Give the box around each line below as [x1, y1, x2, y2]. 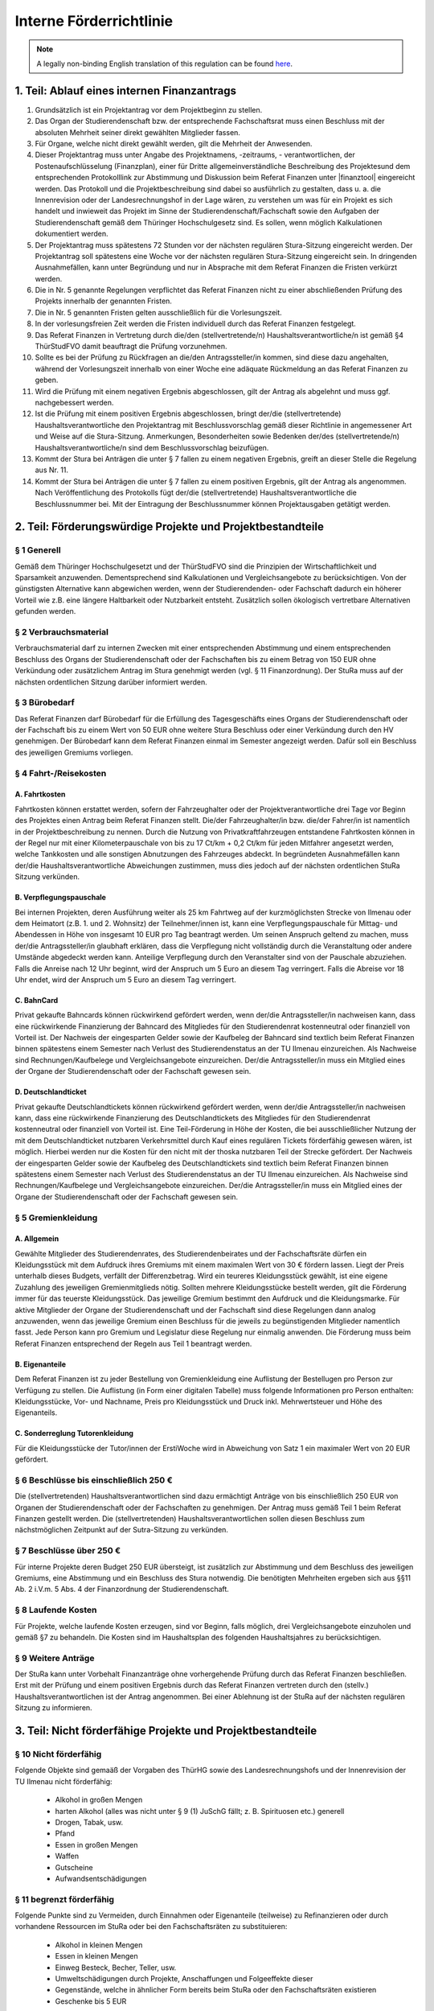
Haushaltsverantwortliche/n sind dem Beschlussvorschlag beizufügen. [35, 442, 269, 452]
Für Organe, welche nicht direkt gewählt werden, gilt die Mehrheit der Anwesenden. [35, 139, 313, 149]
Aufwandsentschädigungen [55, 1873, 147, 1883]
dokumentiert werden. [35, 229, 108, 239]
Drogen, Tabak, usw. [55, 1817, 124, 1827]
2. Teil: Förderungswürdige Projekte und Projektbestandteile [14, 520, 325, 534]
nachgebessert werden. [35, 398, 114, 407]
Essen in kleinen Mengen [55, 1951, 138, 1961]
